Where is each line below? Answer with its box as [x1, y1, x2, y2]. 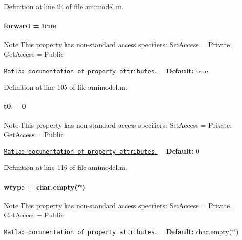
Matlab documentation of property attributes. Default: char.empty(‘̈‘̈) [4, 226, 239, 237]
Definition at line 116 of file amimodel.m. [4, 162, 127, 172]
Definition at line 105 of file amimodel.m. [4, 82, 127, 92]
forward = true [4, 21, 56, 31]
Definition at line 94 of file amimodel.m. [4, 1, 124, 11]
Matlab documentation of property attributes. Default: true [4, 65, 208, 75]
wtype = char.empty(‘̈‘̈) [4, 181, 86, 192]
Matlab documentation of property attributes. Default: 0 [4, 145, 199, 156]
